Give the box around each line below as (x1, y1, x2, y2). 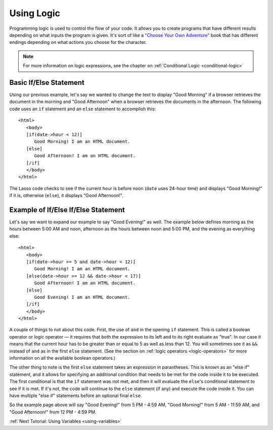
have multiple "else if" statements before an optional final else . (9, 392, 142, 399)
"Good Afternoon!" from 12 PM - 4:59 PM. (9, 409, 97, 415)
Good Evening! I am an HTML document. (34, 294, 131, 300)
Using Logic (9, 8, 61, 19)
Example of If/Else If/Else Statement (9, 205, 125, 214)
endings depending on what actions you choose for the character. (9, 39, 147, 45)
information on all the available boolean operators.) (9, 355, 116, 361)
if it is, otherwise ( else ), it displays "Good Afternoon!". (9, 193, 123, 199)
